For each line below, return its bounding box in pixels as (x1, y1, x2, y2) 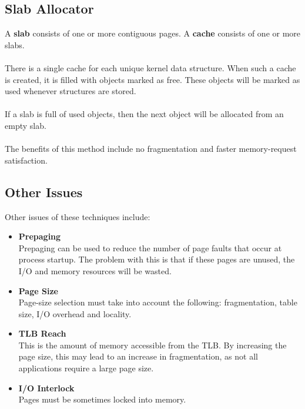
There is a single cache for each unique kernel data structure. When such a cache (5, 61, 296, 74)
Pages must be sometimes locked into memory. (18, 393, 186, 405)
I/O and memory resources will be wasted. (18, 264, 172, 277)
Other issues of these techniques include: (5, 210, 150, 222)
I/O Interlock (18, 381, 75, 394)
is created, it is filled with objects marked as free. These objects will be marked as (5, 73, 300, 85)
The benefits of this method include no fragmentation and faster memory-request (5, 142, 297, 155)
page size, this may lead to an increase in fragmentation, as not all (18, 350, 258, 363)
